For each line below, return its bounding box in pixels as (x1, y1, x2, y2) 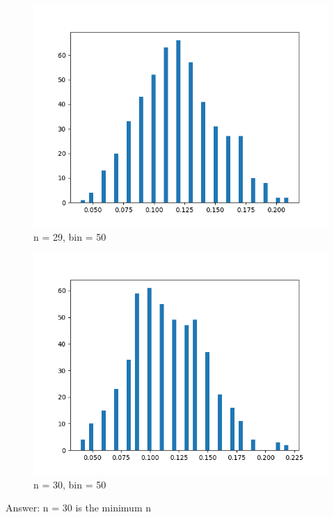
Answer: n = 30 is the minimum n (6, 500, 152, 515)
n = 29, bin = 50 (33, 229, 106, 244)
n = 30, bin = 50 (33, 477, 106, 491)
